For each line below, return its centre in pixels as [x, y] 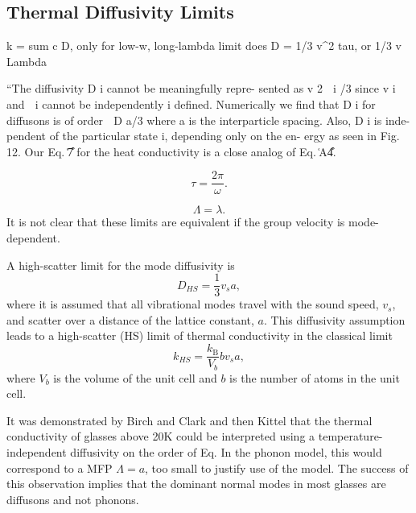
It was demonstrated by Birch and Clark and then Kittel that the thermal [189, 420]
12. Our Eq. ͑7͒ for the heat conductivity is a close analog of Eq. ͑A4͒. [171, 151]
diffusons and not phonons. [73, 499]
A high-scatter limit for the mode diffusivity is [121, 265]
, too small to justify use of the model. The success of [277, 467]
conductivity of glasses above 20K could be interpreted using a [161, 436]
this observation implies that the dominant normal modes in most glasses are [196, 484]
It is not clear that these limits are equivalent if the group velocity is [176, 222]
